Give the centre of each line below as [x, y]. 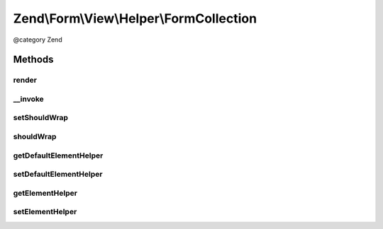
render [25, 80]
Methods [33, 60]
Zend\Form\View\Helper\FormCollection [135, 18]
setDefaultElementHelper [58, 175]
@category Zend [38, 40]
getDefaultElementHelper [58, 155]
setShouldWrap [41, 118]
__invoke [28, 99]
